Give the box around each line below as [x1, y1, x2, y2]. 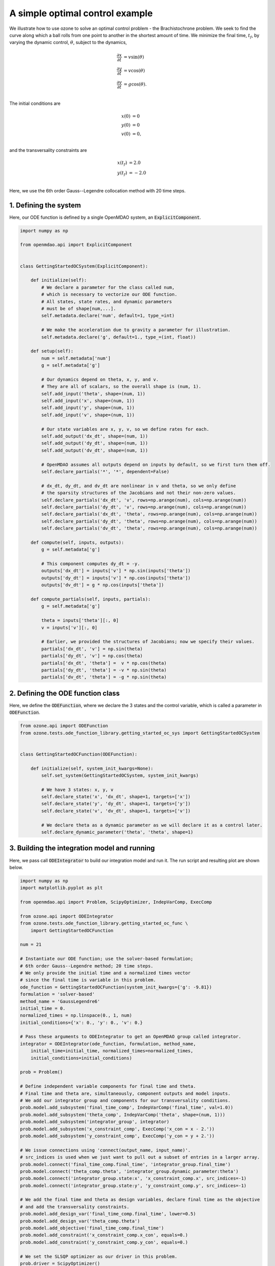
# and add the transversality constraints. [20, 1204, 130, 1210]
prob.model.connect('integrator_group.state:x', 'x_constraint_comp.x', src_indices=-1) [20, 1175, 247, 1181]
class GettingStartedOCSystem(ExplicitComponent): [20, 263, 149, 269]
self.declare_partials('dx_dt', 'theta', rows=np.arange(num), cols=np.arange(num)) [41, 511, 257, 517]
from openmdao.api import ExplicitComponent [20, 242, 132, 248]
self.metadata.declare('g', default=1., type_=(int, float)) [41, 334, 196, 340]
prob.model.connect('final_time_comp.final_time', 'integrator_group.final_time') [20, 1161, 231, 1167]
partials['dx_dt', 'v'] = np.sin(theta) [41, 646, 143, 652]
